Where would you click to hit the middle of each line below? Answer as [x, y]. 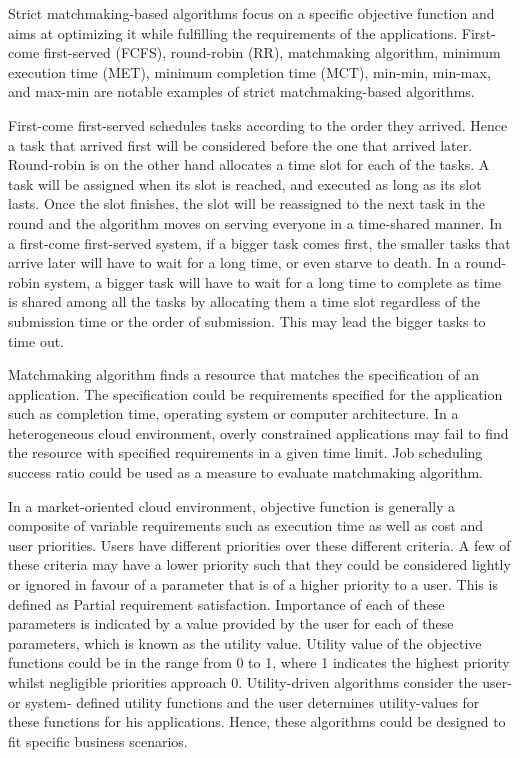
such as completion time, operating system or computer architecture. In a [233, 413]
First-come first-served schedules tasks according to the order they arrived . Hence [258, 124]
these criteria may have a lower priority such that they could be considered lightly [259, 564]
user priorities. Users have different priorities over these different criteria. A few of [259, 544]
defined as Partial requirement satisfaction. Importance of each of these [226, 603]
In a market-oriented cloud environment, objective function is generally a [232, 505]
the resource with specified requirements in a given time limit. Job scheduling [245, 452]
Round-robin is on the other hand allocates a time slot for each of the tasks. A [249, 164]
